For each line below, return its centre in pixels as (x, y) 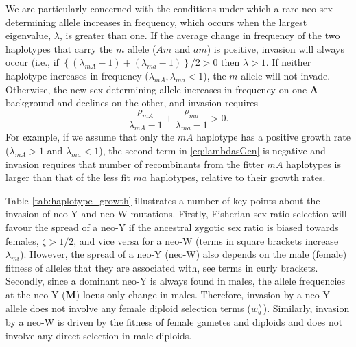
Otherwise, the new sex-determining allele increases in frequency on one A (162, 89)
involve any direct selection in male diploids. (99, 335)
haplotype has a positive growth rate (273, 137)
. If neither (288, 62)
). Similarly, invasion (306, 308)
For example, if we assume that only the (90, 137)
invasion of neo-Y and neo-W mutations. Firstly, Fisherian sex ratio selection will (176, 214)
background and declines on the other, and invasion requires (132, 103)
